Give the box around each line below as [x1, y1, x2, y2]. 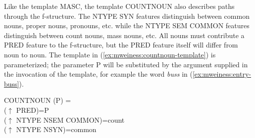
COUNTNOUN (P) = [4, 95, 71, 105]
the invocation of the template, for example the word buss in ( [4, 69, 193, 79]
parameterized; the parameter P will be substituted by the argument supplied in [4, 59, 248, 69]
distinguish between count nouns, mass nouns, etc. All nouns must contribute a [4, 30, 245, 40]
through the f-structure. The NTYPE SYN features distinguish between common [4, 10, 250, 21]
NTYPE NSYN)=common [16, 124, 97, 135]
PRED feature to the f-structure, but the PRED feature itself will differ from [4, 40, 238, 50]
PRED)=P [16, 104, 49, 115]
